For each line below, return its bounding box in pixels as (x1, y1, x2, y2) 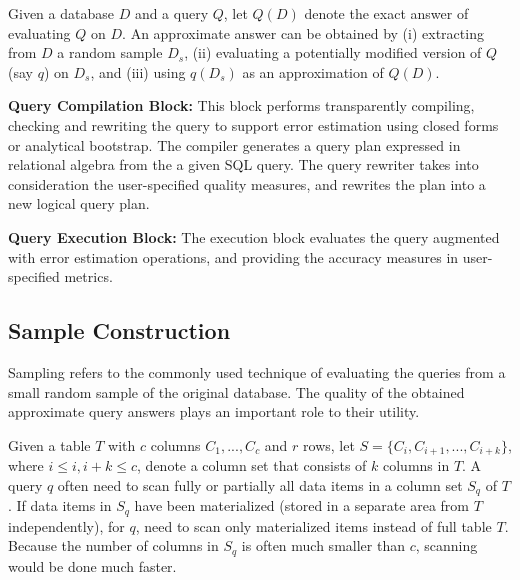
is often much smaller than (241, 535, 405, 556)
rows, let (303, 434, 355, 455)
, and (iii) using (90, 61, 186, 82)
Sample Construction (8, 315, 231, 346)
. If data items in (8, 495, 112, 516)
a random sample (57, 42, 163, 63)
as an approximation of (242, 61, 384, 82)
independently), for (8, 515, 125, 536)
